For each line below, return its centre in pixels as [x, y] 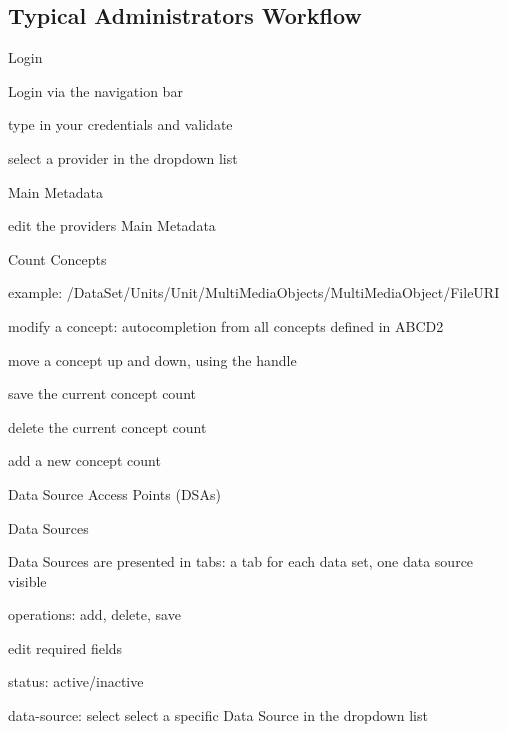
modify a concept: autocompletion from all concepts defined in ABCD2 [226, 325]
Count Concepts [57, 258]
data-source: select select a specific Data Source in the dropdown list [218, 715]
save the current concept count [102, 393]
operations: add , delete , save [94, 614]
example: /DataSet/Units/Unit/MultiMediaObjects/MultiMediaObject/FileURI [254, 292]
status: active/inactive [76, 681]
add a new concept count [84, 460]
